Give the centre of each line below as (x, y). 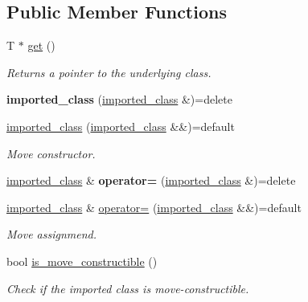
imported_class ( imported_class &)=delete (119, 99)
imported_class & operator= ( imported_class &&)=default (154, 207)
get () (41, 45)
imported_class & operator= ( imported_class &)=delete (151, 180)
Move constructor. (51, 153)
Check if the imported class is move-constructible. (128, 288)
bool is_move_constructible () (82, 261)
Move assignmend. (52, 234)
